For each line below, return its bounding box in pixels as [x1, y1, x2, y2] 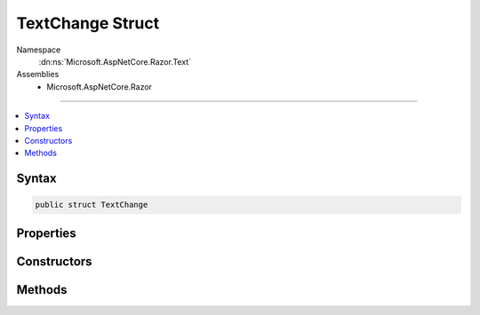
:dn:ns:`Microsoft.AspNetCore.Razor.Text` [38, 56, 191, 67]
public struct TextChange [35, 200, 148, 210]
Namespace [16, 44, 61, 55]
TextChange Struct [16, 13, 160, 33]
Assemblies [16, 69, 60, 80]
